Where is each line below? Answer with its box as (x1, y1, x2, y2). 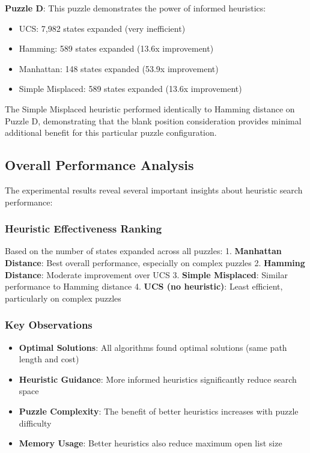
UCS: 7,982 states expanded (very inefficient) (19, 22, 186, 34)
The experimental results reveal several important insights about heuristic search (5, 183, 303, 196)
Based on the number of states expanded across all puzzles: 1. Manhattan (5, 245, 282, 257)
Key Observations (5, 317, 93, 332)
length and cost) (19, 353, 79, 365)
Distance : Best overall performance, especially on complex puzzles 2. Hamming (5, 256, 305, 269)
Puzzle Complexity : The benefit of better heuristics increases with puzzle (19, 404, 299, 417)
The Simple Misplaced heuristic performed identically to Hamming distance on (5, 102, 295, 115)
